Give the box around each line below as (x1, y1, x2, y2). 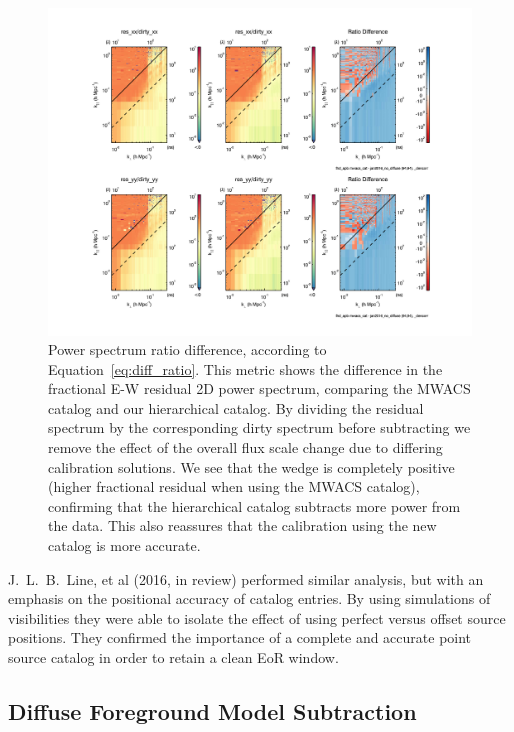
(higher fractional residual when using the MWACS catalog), (48, 476, 420, 497)
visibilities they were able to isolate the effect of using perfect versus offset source (8, 607, 506, 628)
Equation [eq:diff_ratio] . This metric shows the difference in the (48, 358, 443, 379)
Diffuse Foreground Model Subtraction (8, 696, 417, 726)
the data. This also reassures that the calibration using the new (48, 515, 437, 536)
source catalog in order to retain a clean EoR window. (8, 647, 339, 668)
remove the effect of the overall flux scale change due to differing (48, 437, 443, 458)
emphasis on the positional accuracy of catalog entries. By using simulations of (8, 588, 491, 609)
